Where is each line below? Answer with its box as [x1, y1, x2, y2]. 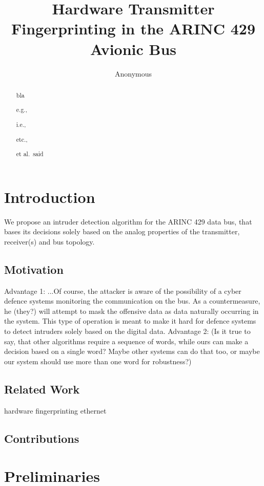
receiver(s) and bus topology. [4, 236, 95, 247]
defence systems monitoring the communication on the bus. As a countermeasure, [4, 295, 260, 306]
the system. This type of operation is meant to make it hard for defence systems [4, 315, 256, 326]
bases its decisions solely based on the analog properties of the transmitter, [4, 226, 240, 237]
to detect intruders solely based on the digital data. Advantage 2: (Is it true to [4, 326, 251, 337]
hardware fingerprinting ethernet [4, 405, 107, 416]
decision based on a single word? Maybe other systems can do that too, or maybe [4, 346, 260, 357]
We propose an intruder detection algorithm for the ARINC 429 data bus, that [4, 216, 252, 227]
